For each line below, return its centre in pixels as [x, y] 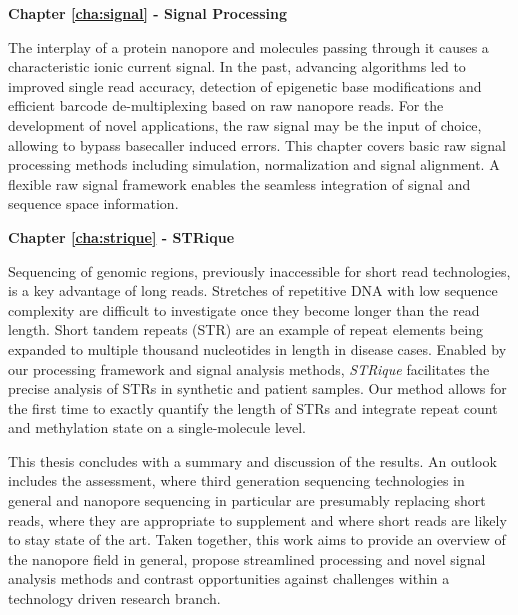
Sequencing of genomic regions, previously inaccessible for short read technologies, [259, 270]
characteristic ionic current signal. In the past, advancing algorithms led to [237, 66]
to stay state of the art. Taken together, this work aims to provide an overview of [257, 539]
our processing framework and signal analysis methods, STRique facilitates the [249, 368]
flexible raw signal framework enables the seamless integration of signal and [239, 183]
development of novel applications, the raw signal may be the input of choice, [245, 124]
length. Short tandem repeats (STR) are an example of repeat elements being [245, 329]
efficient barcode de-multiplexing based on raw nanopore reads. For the [226, 105]
